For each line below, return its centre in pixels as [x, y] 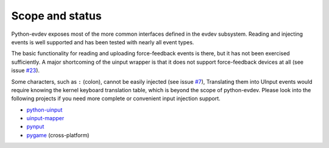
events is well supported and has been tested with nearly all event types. [103, 42]
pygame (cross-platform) [58, 135]
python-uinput [44, 110]
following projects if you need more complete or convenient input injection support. [116, 99]
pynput [35, 127]
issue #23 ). [25, 70]
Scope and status [56, 16]
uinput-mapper [45, 118]
